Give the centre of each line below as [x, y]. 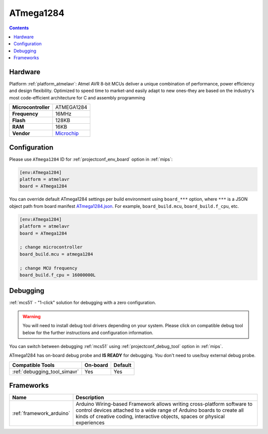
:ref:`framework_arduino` [41, 414]
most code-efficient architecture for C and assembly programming [77, 97]
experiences [90, 423]
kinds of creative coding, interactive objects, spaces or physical [150, 417]
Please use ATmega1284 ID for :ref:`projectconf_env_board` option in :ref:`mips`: [91, 159]
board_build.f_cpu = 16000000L [58, 275]
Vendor [21, 133]
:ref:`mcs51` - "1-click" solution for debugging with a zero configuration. [83, 303]
